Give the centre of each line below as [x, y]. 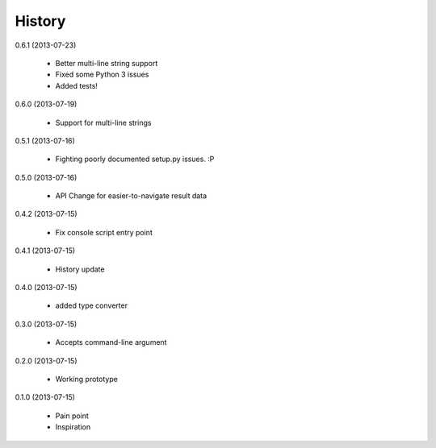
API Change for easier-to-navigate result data [131, 196]
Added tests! [77, 85]
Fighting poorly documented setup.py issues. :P [135, 159]
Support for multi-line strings [103, 122]
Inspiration [73, 427]
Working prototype [87, 379]
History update [80, 269]
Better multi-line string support [107, 63]
